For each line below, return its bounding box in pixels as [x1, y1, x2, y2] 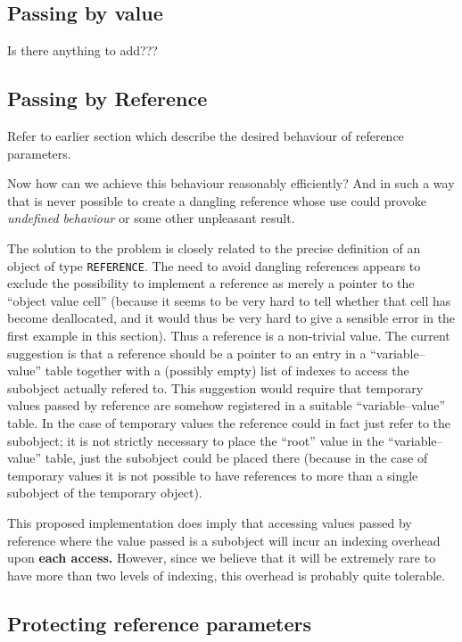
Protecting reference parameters [7, 609, 312, 637]
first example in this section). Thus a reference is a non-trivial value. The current [7, 326, 450, 344]
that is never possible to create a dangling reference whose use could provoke [7, 191, 426, 210]
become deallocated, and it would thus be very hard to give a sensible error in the [7, 309, 456, 327]
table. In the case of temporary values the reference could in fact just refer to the [7, 413, 451, 432]
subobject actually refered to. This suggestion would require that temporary [7, 378, 424, 397]
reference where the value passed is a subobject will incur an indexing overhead [7, 531, 441, 549]
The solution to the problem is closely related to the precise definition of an [7, 238, 421, 257]
